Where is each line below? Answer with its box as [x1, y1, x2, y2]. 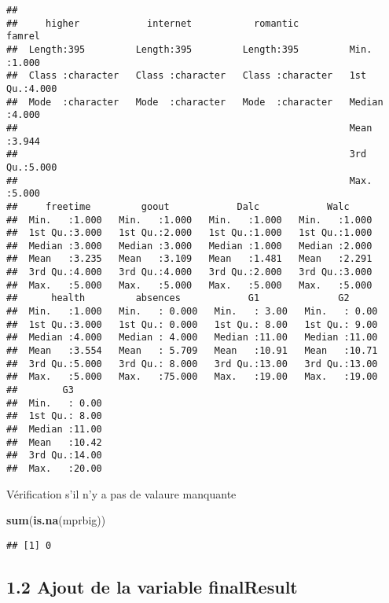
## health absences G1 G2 [6, 292, 350, 304]
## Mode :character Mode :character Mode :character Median [6, 96, 383, 108]
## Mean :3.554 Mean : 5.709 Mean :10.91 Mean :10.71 [6, 345, 378, 357]
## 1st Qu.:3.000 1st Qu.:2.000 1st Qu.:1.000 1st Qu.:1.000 [6, 227, 372, 239]
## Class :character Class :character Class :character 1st [6, 70, 367, 82]
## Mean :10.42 [6, 436, 102, 448]
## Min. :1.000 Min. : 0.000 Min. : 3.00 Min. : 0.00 [6, 306, 378, 318]
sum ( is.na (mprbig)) [6, 512, 106, 528]
